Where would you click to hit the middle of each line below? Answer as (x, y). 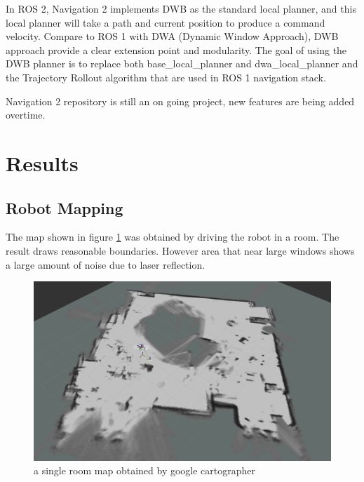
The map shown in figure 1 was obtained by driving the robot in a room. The (173, 237)
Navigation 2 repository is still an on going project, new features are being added (180, 101)
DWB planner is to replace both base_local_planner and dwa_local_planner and (182, 63)
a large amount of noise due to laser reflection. (106, 264)
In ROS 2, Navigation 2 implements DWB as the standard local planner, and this (181, 8)
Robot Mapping (65, 207)
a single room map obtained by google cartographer (145, 470)
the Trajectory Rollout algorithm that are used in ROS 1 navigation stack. (166, 77)
